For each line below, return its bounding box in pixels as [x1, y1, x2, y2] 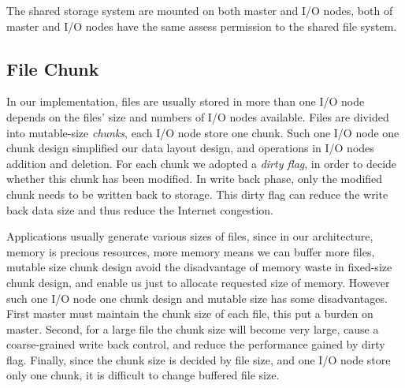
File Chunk [6, 56, 99, 80]
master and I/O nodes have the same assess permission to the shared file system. [6, 17, 397, 34]
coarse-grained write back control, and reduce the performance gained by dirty [6, 336, 385, 353]
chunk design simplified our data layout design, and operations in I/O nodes [6, 140, 374, 156]
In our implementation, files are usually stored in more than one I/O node [6, 93, 365, 110]
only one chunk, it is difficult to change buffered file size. [6, 367, 280, 383]
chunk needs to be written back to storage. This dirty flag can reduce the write [6, 185, 388, 202]
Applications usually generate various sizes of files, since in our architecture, [6, 228, 373, 244]
